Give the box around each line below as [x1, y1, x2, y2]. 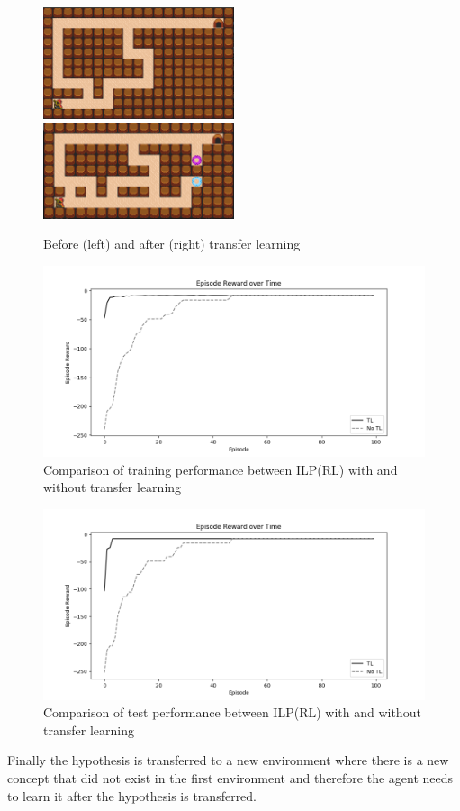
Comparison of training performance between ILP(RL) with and [43, 460, 398, 478]
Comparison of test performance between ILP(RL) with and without [43, 703, 421, 722]
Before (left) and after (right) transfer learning [43, 234, 301, 253]
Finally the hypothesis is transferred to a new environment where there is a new [7, 751, 449, 770]
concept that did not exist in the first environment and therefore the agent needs [7, 769, 454, 788]
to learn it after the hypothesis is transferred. [7, 786, 257, 805]
